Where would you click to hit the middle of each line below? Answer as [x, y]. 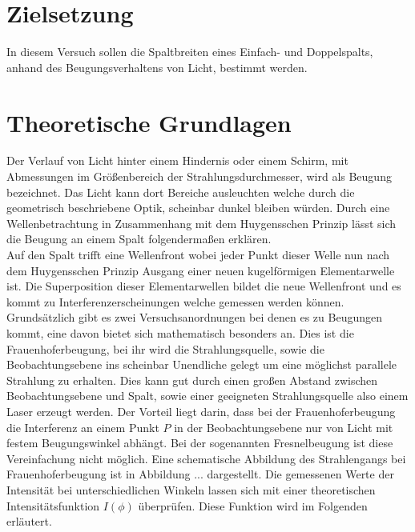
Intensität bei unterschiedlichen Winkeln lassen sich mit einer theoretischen [191, 489]
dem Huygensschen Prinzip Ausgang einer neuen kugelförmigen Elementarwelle [201, 270]
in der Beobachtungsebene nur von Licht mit [284, 427]
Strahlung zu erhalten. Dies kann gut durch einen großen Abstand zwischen [192, 380]
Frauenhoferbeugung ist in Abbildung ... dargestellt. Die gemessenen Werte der [200, 474]
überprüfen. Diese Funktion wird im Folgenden [253, 505]
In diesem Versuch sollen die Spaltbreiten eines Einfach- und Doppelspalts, [190, 52]
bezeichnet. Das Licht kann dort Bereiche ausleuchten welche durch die [181, 192]
